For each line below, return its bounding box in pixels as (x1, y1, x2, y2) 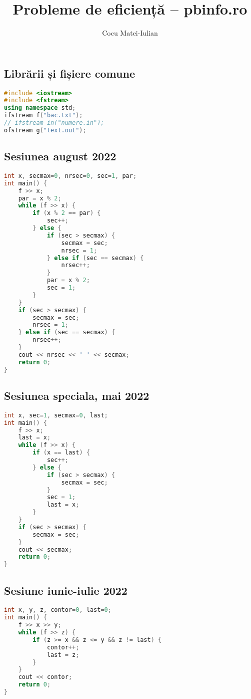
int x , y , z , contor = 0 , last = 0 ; (4, 606, 111, 614)
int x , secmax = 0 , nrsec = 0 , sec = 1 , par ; (4, 172, 137, 179)
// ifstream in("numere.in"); (4, 119, 104, 127)
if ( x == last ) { (32, 449, 90, 456)
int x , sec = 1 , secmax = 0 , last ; (4, 411, 108, 419)
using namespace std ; (4, 104, 76, 112)
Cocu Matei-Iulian (102, 28, 158, 38)
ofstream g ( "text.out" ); (4, 126, 86, 134)
